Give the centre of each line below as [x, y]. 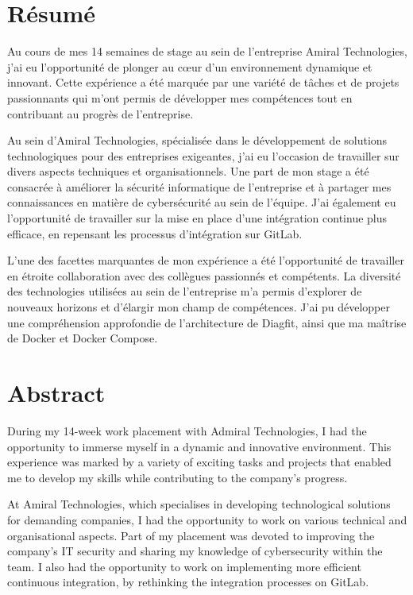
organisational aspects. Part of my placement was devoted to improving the [191, 535]
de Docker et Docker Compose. [83, 338]
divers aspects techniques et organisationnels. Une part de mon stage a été [188, 171]
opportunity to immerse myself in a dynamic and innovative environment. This [199, 446]
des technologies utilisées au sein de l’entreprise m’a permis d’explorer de [185, 291]
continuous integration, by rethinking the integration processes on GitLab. [188, 582]
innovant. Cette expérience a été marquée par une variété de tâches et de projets [203, 82]
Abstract [56, 392]
